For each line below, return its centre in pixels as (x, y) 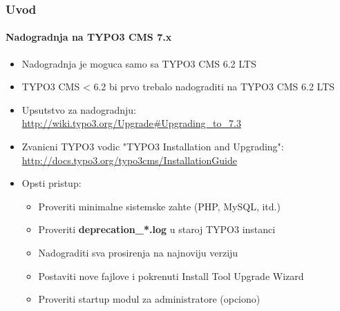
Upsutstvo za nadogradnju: (79, 109)
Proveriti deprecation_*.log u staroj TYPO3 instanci (157, 229)
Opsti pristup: (51, 183)
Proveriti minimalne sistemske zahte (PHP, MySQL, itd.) (159, 206)
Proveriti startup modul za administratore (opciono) (149, 299)
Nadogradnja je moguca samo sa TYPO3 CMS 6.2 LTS (139, 63)
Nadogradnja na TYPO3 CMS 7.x (89, 37)
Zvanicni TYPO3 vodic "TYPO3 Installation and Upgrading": (153, 147)
